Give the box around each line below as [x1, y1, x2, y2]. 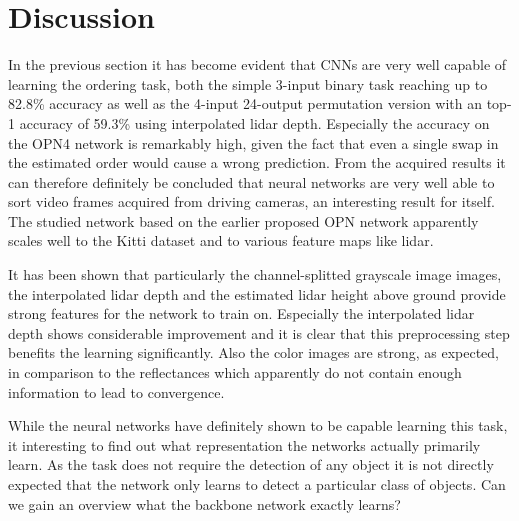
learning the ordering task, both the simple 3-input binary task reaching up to [8, 73, 488, 94]
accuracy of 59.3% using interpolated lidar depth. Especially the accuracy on [19, 112, 490, 133]
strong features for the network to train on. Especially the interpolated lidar [8, 303, 475, 324]
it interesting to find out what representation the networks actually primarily [8, 434, 481, 455]
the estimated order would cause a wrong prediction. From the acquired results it [8, 152, 506, 173]
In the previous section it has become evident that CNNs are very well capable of [8, 54, 507, 75]
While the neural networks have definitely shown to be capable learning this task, [8, 415, 508, 436]
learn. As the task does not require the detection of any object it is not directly [8, 454, 494, 475]
